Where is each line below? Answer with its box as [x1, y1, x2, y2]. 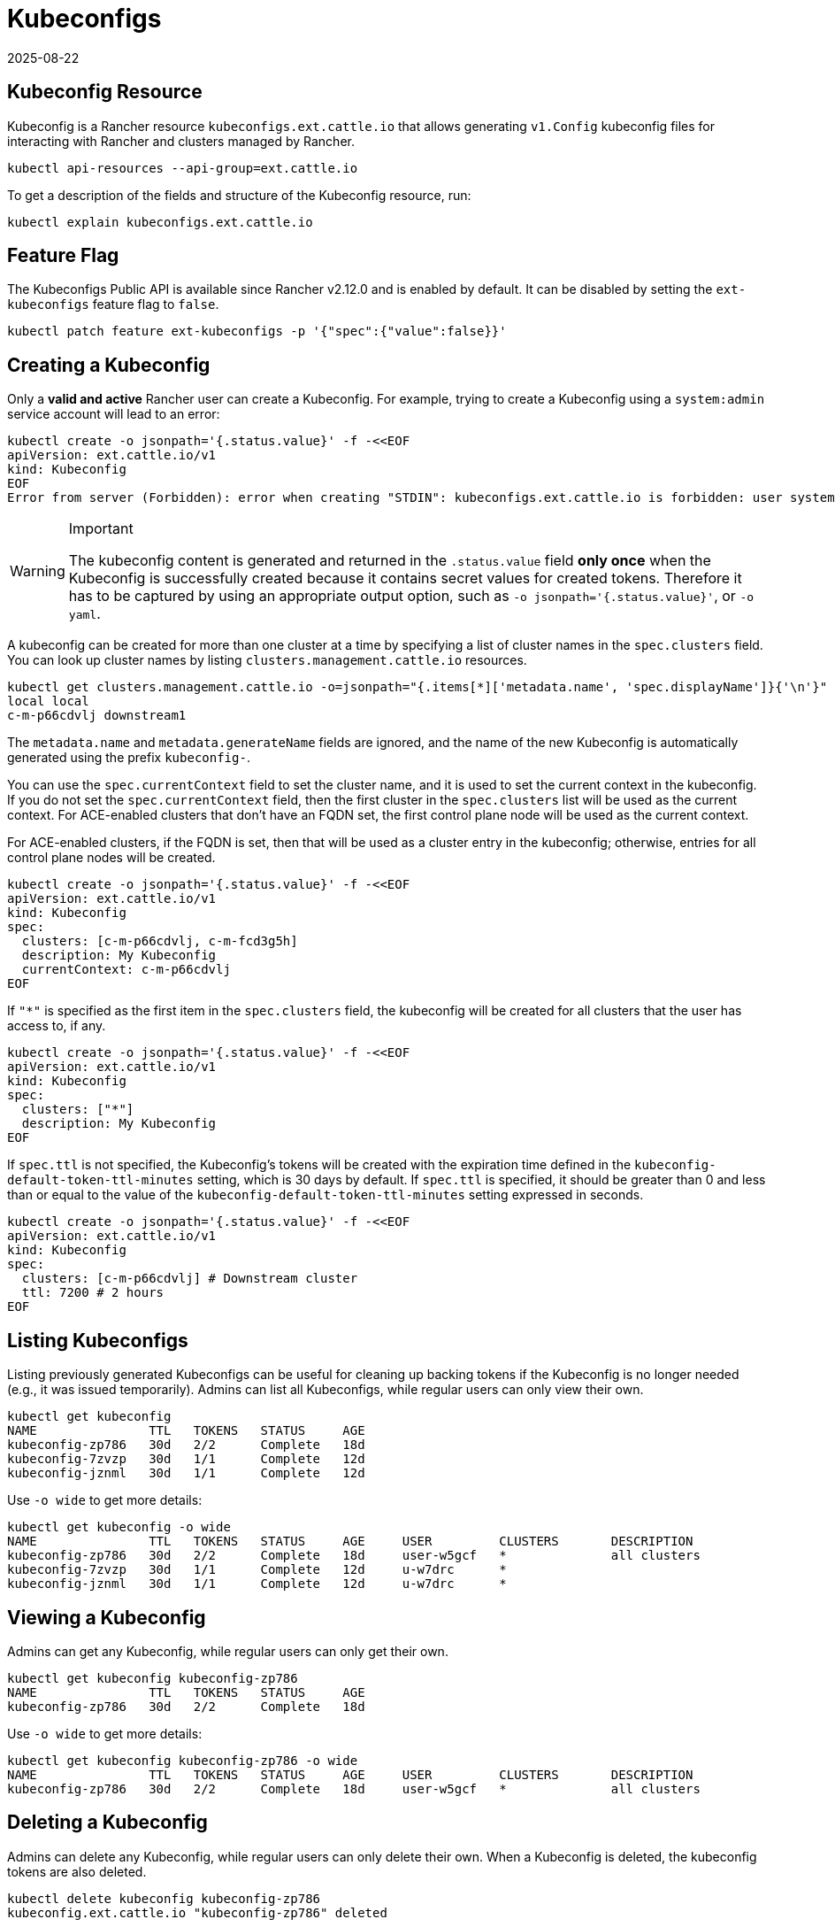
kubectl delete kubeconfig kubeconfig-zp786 [7, 1891, 321, 1906]
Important [68, 520, 134, 538]
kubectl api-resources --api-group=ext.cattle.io [7, 160, 358, 175]
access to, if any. [7, 1018, 106, 1034]
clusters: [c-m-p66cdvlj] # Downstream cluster [21, 1271, 358, 1286]
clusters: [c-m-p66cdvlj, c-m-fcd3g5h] [21, 934, 298, 949]
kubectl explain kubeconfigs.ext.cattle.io [7, 214, 313, 229]
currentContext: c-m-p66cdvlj [21, 962, 231, 977]
